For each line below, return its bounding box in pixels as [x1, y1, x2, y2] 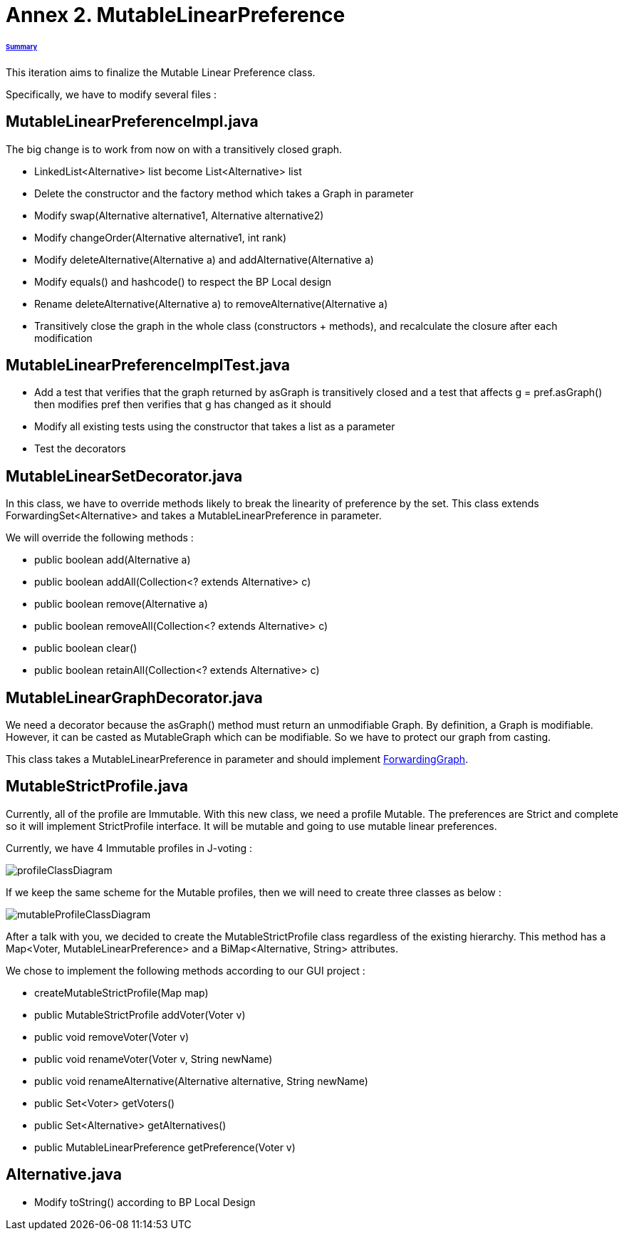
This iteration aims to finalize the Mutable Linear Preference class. [6, 66, 316, 78]
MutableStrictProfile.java [6, 777, 188, 796]
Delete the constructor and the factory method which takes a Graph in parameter [34, 187, 414, 199]
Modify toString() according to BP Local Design [34, 1195, 256, 1208]
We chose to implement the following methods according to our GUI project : [6, 964, 365, 977]
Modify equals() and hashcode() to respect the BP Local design [34, 275, 332, 288]
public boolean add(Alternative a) [34, 554, 191, 566]
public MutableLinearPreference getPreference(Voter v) [34, 1141, 296, 1153]
